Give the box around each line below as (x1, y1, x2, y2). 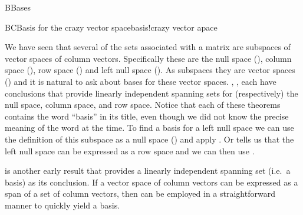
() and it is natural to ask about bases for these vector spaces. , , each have (5, 75, 276, 87)
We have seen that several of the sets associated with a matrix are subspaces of (5, 41, 291, 53)
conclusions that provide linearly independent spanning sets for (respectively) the (5, 87, 298, 99)
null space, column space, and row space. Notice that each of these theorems (5, 98, 281, 111)
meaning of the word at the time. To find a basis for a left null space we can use (5, 121, 294, 134)
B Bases (5, 1, 31, 13)
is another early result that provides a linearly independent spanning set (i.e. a (5, 164, 291, 177)
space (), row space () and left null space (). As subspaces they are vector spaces (5, 64, 295, 76)
